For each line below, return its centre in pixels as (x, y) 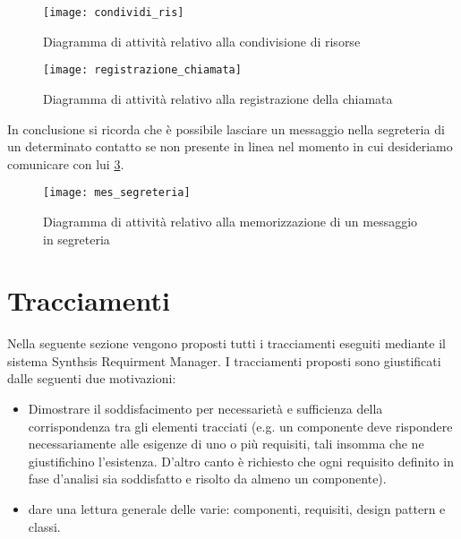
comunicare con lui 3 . (66, 163)
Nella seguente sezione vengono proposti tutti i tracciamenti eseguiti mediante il (226, 343)
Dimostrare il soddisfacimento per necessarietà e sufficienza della (205, 409)
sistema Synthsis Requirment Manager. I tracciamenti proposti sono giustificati (224, 360)
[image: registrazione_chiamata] (142, 70)
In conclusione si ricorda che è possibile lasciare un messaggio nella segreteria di (226, 128)
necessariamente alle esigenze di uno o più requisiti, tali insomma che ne (226, 444)
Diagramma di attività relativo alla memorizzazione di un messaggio (230, 221)
